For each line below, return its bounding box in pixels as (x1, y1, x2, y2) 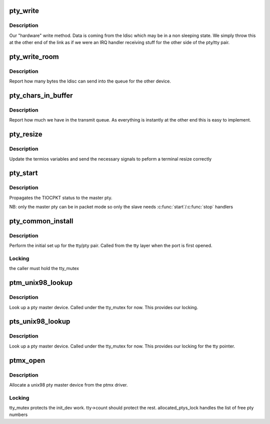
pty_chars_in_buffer (9, 91, 73, 100)
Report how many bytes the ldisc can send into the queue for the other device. (9, 78, 171, 84)
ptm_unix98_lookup (9, 278, 73, 287)
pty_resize (9, 130, 42, 138)
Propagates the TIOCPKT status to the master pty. (9, 194, 112, 200)
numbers (9, 411, 28, 417)
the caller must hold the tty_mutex (9, 265, 79, 271)
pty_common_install (9, 216, 73, 225)
